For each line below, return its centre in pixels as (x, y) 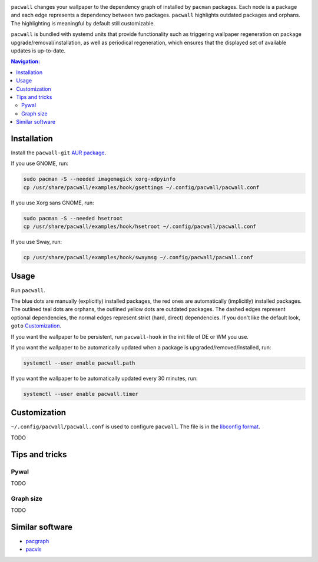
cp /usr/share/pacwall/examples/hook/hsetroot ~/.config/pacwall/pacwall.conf (140, 227)
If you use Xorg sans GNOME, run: (52, 203)
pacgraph (37, 541)
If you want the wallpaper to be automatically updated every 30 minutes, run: (104, 378)
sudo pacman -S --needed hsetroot (73, 218)
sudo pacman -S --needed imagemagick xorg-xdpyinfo (100, 179)
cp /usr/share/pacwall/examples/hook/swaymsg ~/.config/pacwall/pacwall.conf (138, 257)
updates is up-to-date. (38, 51)
